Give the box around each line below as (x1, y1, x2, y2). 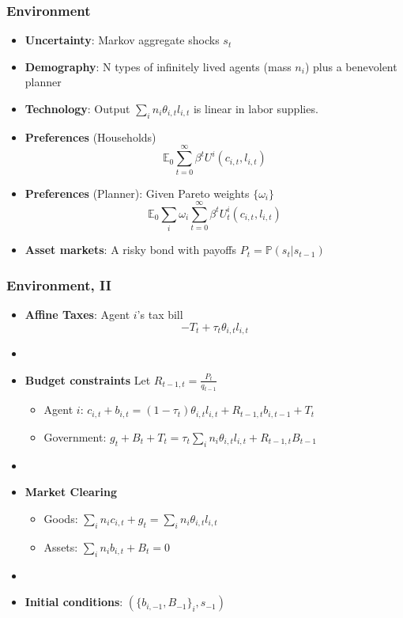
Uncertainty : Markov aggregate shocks (24, 32, 220, 48)
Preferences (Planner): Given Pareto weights (24, 184, 250, 201)
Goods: (43, 510, 78, 526)
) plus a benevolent (304, 58, 397, 74)
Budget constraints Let (24, 371, 151, 388)
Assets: (43, 538, 78, 555)
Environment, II (6, 275, 111, 294)
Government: (43, 428, 107, 445)
